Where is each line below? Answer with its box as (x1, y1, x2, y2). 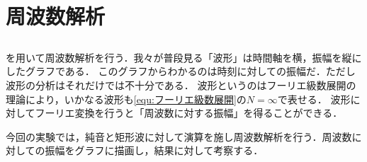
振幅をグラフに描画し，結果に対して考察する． (45, 143, 264, 158)
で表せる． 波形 (277, 91, 351, 106)
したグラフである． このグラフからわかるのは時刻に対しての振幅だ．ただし (6, 64, 356, 79)
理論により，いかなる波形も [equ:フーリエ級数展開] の (6, 91, 247, 106)
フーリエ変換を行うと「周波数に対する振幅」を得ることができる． (35, 105, 343, 120)
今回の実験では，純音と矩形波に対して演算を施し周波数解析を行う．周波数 (6, 129, 352, 144)
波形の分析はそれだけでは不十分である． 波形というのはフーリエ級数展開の (6, 77, 356, 92)
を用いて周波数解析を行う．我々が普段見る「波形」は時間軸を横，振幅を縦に (6, 50, 362, 64)
